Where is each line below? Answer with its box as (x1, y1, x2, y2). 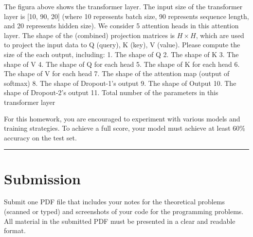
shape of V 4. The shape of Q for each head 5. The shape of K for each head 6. (4, 59, 240, 69)
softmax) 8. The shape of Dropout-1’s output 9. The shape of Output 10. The (4, 78, 236, 88)
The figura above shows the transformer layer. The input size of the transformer (4, 1, 243, 11)
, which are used (196, 30, 244, 40)
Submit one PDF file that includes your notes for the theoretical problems (4, 197, 225, 207)
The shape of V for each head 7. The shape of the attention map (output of (4, 68, 230, 79)
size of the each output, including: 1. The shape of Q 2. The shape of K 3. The (4, 49, 239, 59)
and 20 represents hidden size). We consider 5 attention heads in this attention (4, 20, 239, 31)
